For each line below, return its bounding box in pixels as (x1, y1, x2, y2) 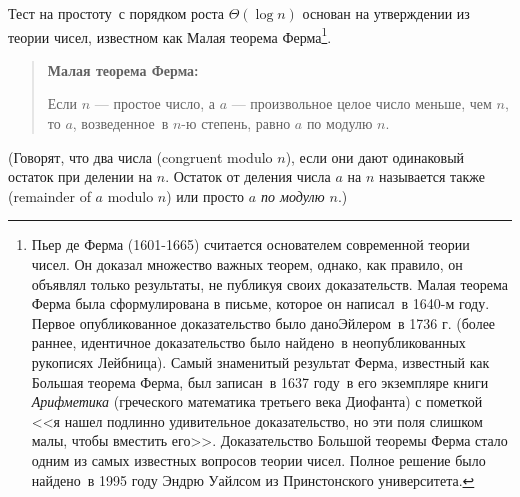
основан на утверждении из (302, 3, 470, 23)
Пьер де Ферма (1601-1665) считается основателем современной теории (31, 234, 470, 255)
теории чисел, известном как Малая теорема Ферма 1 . (8, 23, 332, 47)
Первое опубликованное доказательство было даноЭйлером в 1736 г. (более (31, 312, 496, 333)
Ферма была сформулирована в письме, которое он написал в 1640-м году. (31, 293, 490, 314)
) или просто (166, 185, 244, 206)
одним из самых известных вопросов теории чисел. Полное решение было (31, 449, 486, 470)
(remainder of (8, 185, 91, 206)
